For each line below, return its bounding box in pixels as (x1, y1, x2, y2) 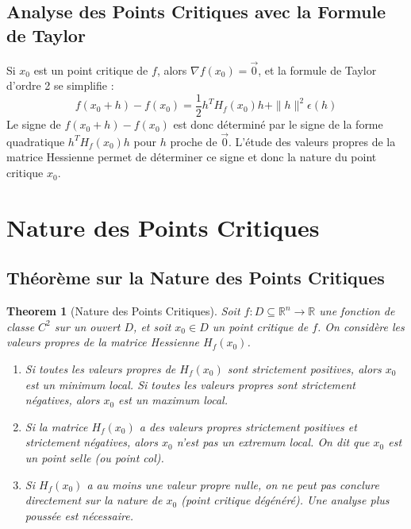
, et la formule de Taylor (258, 61, 377, 78)
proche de (170, 133, 217, 149)
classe (6, 318, 35, 334)
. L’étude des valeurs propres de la (229, 133, 396, 149)
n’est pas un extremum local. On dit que (176, 434, 370, 450)
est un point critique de (33, 61, 148, 78)
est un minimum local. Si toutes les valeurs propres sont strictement (25, 376, 355, 392)
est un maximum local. (118, 392, 228, 408)
